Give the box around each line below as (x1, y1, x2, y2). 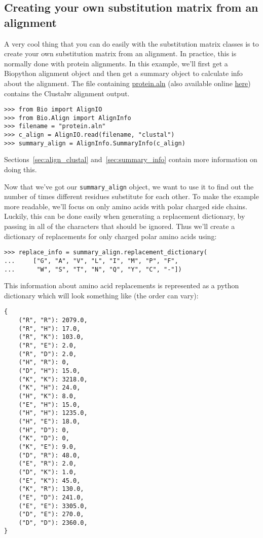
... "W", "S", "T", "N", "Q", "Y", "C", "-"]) (4, 265, 182, 273)
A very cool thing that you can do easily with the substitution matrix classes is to (4, 38, 259, 49)
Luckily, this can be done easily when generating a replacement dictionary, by (4, 211, 245, 221)
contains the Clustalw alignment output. (4, 88, 130, 98)
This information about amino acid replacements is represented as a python (4, 280, 239, 291)
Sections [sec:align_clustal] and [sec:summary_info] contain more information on (4, 154, 257, 165)
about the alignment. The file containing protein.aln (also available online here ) (4, 78, 251, 88)
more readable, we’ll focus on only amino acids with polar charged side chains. (4, 201, 247, 211)
